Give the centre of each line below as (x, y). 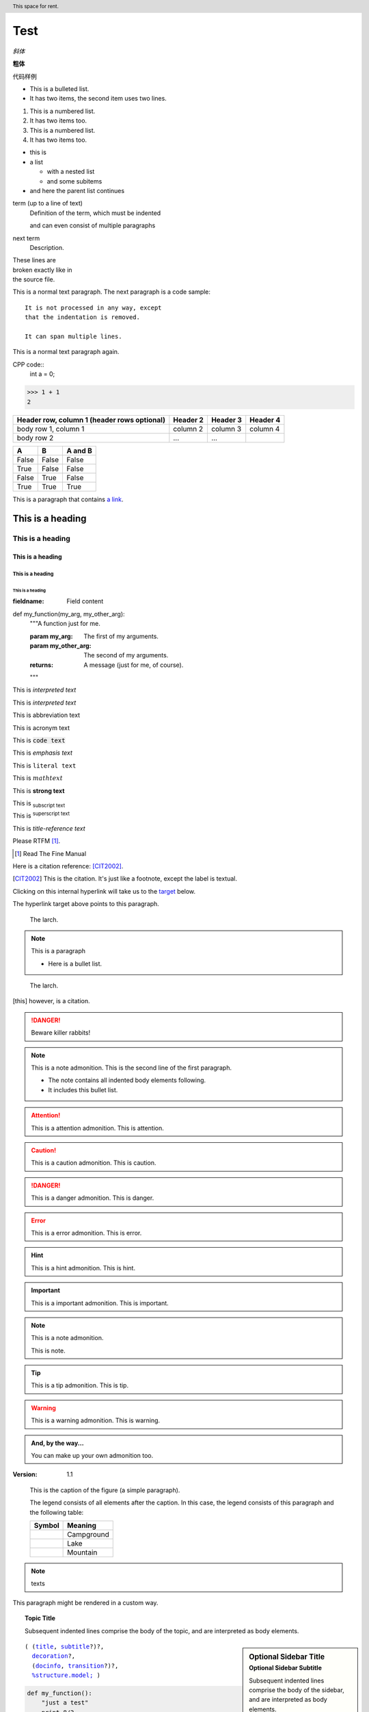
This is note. (49, 1350)
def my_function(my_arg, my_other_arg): (69, 614)
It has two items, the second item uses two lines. (98, 99)
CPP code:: (28, 364)
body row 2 (35, 438)
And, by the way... (58, 1443)
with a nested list (71, 172)
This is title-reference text (49, 828)
